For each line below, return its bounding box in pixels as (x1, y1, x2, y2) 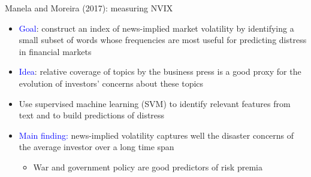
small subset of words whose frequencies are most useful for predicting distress (19, 33, 307, 46)
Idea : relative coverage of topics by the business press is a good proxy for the (19, 65, 301, 78)
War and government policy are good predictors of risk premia (33, 160, 262, 173)
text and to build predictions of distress (19, 109, 165, 121)
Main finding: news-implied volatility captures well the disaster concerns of (19, 129, 294, 141)
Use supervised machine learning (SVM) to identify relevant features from (19, 97, 291, 109)
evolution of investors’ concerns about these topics (19, 77, 204, 89)
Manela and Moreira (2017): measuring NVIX (5, 2, 173, 14)
